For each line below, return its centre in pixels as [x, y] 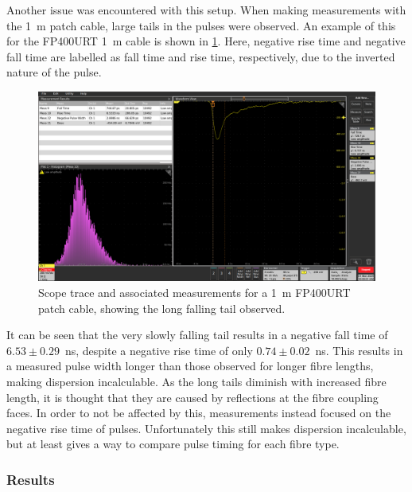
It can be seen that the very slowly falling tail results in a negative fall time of [197, 335]
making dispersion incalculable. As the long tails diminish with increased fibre [196, 382]
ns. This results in [359, 350]
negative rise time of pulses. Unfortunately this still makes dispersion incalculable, [206, 428]
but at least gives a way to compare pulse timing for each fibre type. [173, 444]
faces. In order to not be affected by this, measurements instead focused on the [199, 413]
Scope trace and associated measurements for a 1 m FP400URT [194, 293]
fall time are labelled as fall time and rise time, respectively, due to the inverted [201, 56]
